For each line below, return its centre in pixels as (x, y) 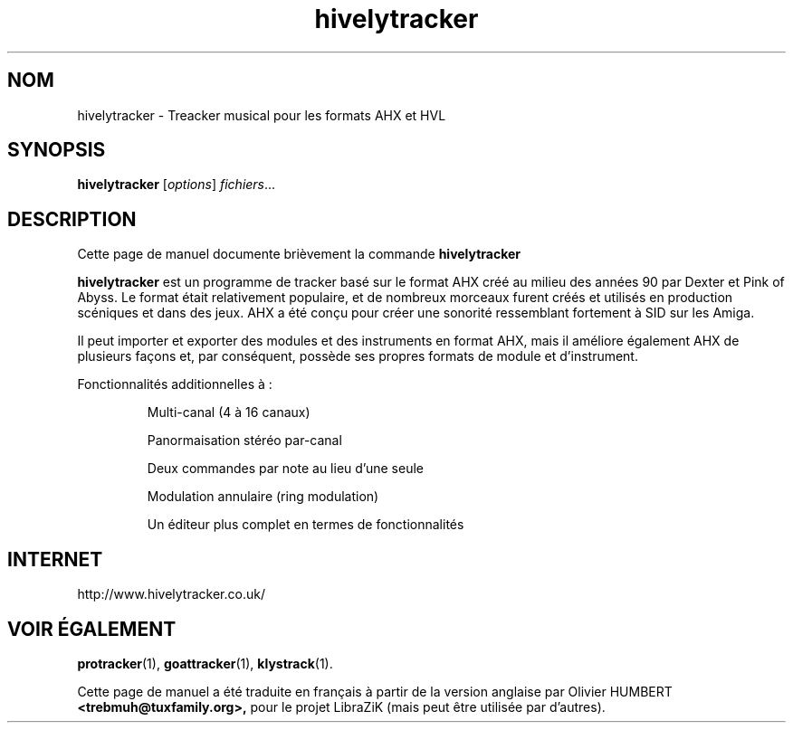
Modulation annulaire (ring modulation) (263, 497)
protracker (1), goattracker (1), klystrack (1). (205, 663)
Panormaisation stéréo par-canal (244, 441)
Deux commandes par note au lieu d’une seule (285, 469)
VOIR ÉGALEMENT (92, 629)
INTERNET (55, 559)
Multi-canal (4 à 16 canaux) (229, 412)
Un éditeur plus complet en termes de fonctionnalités (306, 525)
